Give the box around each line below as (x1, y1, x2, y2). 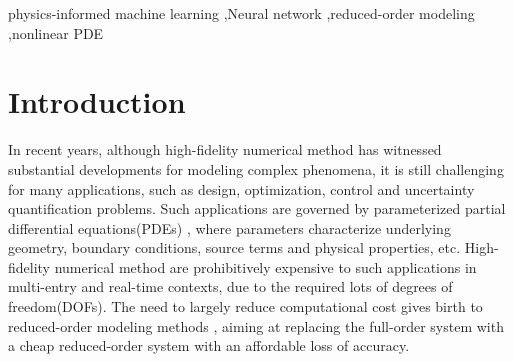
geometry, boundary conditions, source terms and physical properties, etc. (8, 237, 461, 258)
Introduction (8, 81, 186, 122)
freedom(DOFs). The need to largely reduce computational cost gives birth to (8, 296, 483, 317)
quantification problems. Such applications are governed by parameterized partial (8, 198, 506, 219)
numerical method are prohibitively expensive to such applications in (54, 256, 477, 277)
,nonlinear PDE (8, 22, 104, 43)
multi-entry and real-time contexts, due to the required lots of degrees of (8, 276, 453, 297)
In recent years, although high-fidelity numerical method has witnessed (8, 139, 442, 160)
